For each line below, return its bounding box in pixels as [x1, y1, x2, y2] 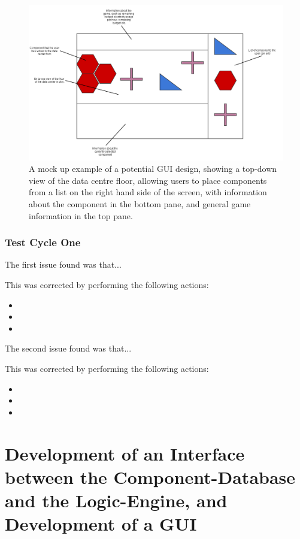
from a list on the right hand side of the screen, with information [29, 186, 267, 198]
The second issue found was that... [5, 342, 132, 355]
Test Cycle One [5, 235, 81, 250]
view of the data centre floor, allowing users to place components [29, 174, 267, 186]
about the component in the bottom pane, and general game [29, 197, 251, 210]
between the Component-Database [5, 464, 296, 489]
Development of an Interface [5, 441, 245, 465]
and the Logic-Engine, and [5, 487, 228, 512]
